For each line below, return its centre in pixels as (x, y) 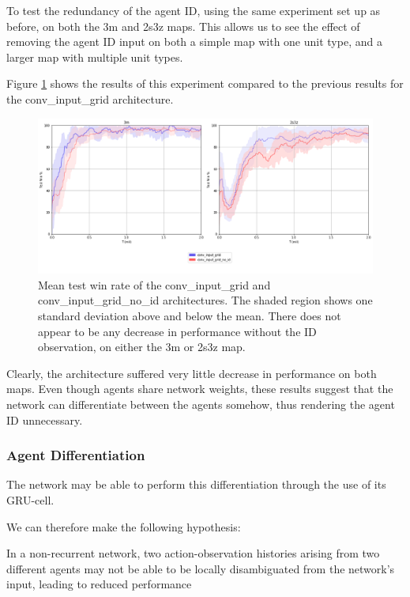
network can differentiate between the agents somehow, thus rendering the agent (201, 404)
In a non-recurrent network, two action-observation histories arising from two (193, 553)
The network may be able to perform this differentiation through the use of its (196, 484)
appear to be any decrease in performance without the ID (177, 331)
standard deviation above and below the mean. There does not (190, 316)
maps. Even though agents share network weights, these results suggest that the (200, 389)
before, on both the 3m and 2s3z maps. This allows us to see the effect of (183, 26)
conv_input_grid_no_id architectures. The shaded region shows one (205, 300)
